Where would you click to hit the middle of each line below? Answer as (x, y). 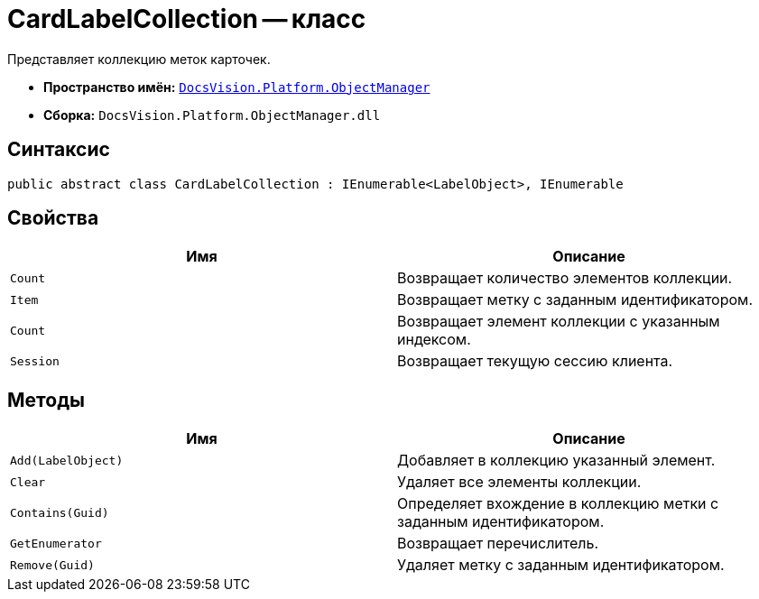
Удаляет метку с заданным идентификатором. (561, 565)
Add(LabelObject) (67, 460)
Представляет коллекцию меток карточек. (139, 59)
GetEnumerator (56, 543)
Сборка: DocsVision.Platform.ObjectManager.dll (212, 115)
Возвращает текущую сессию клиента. (535, 361)
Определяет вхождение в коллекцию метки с (558, 504)
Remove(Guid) (52, 565)
